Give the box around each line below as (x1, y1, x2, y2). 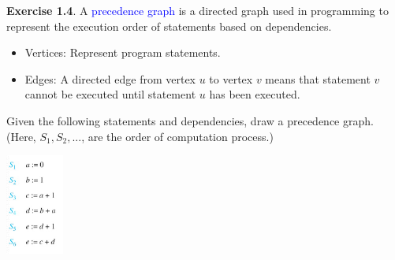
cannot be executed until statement (24, 86, 196, 102)
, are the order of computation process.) (81, 128, 274, 144)
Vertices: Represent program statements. (24, 44, 221, 61)
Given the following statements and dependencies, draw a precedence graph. (6, 112, 374, 128)
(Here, (6, 128, 36, 144)
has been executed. (209, 86, 300, 102)
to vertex (209, 70, 253, 87)
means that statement (265, 70, 371, 87)
